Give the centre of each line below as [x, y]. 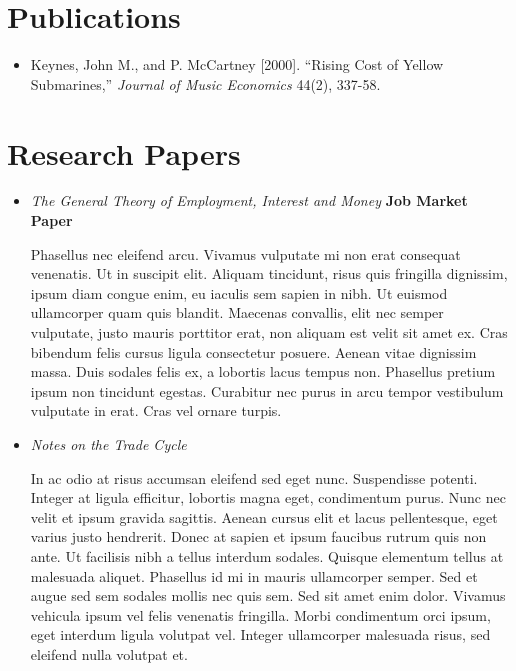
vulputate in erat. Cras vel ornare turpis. [156, 410]
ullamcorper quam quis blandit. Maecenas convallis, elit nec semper [237, 312]
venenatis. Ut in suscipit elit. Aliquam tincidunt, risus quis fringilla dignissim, [269, 273]
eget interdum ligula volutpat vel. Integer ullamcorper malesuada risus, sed [260, 634]
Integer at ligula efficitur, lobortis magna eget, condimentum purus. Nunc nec [268, 497]
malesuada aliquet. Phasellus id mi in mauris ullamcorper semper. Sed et [254, 575]
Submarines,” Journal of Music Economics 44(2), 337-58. [205, 83]
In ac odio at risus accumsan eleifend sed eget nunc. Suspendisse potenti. [254, 477]
